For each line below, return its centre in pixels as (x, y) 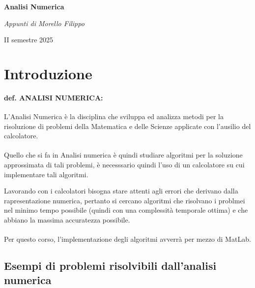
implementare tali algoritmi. (46, 174)
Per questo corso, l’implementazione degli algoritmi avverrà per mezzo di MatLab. (127, 239)
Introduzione (48, 73)
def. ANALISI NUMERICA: (54, 97)
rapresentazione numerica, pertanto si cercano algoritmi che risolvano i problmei (125, 200)
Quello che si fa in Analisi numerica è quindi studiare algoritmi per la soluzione (123, 155)
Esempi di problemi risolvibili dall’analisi (110, 266)
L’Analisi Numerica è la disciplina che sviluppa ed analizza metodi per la (114, 116)
